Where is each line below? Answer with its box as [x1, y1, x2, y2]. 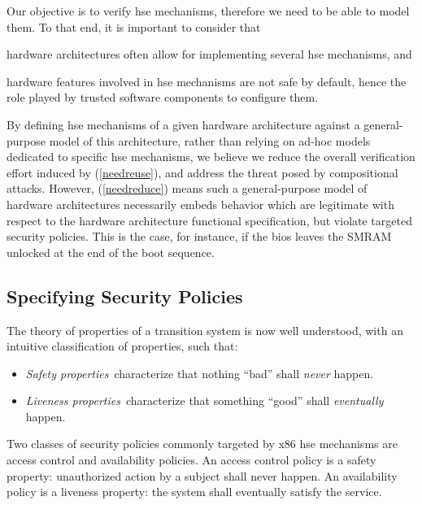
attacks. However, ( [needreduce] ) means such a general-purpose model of [7, 180, 368, 197]
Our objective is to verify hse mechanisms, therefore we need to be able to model [7, 2, 410, 19]
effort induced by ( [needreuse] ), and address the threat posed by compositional [7, 163, 398, 181]
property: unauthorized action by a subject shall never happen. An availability [7, 467, 398, 484]
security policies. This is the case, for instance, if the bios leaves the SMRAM [7, 228, 392, 245]
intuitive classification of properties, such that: [7, 337, 238, 355]
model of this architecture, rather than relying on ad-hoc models [49, 132, 371, 149]
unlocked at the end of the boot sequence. [7, 243, 215, 260]
